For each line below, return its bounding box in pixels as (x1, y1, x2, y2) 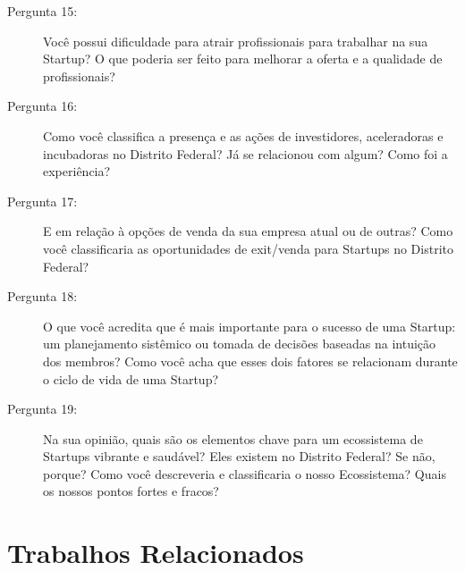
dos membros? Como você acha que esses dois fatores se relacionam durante (43, 351, 458, 370)
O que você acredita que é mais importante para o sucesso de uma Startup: (43, 316, 456, 335)
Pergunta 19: (7, 399, 78, 418)
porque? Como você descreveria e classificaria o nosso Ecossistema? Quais (43, 464, 446, 483)
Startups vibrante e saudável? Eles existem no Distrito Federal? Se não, (43, 447, 435, 466)
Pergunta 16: (7, 97, 78, 115)
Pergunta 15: (7, 2, 78, 20)
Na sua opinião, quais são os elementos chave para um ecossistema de (43, 429, 423, 448)
